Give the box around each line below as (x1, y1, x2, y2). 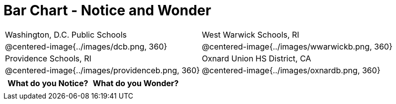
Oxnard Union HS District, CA (202, 53, 312, 63)
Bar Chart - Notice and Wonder (3, 2, 211, 19)
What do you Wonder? (92, 78, 179, 88)
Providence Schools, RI (5, 53, 91, 63)
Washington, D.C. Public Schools (5, 29, 127, 40)
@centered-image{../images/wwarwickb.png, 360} (202, 41, 393, 52)
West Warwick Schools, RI (202, 29, 300, 40)
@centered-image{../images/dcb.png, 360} (5, 41, 167, 52)
